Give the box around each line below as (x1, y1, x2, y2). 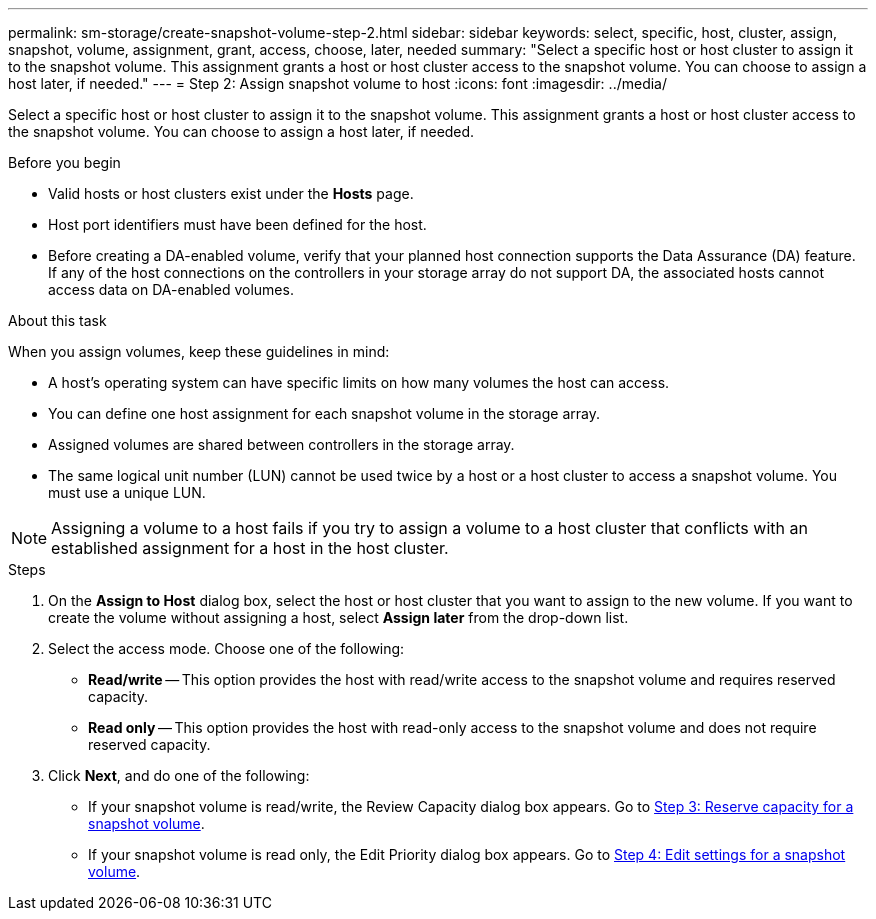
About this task (8, 312, 107, 329)
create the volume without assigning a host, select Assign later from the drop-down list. (48, 609, 629, 626)
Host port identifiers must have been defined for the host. (48, 216, 427, 233)
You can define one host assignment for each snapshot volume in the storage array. (48, 405, 600, 422)
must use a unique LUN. (48, 484, 206, 501)
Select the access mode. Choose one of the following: (48, 640, 405, 657)
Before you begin (8, 154, 121, 171)
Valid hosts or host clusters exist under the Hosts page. (48, 185, 414, 202)
